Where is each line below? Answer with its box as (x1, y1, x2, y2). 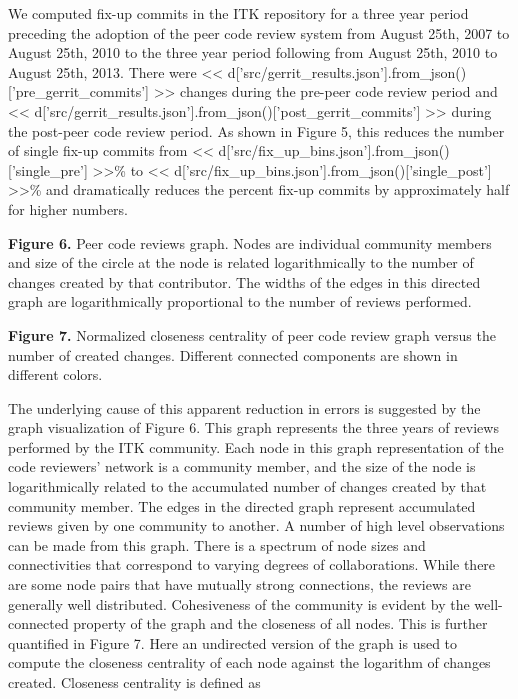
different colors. (8, 364, 103, 385)
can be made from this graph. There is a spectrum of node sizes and (8, 534, 426, 555)
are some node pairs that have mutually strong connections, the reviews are (8, 574, 471, 595)
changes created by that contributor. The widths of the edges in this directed (8, 271, 481, 292)
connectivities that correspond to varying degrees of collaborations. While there (8, 554, 496, 575)
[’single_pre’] (8, 159, 88, 180)
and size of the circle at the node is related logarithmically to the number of (8, 252, 474, 273)
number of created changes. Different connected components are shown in (8, 344, 458, 365)
